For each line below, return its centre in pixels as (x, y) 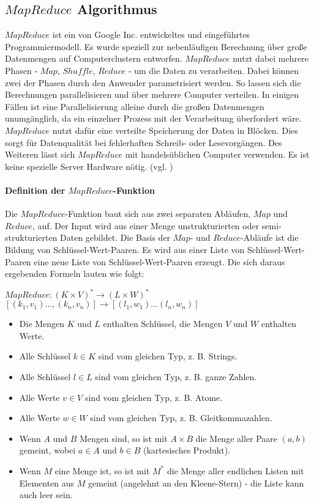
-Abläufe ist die (270, 237)
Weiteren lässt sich (40, 154)
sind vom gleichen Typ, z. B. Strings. (168, 356)
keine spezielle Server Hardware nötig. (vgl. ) (89, 166)
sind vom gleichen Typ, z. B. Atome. (154, 397)
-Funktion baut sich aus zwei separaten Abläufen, (158, 214)
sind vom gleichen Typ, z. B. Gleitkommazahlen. (181, 418)
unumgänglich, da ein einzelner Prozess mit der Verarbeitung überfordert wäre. (153, 118)
